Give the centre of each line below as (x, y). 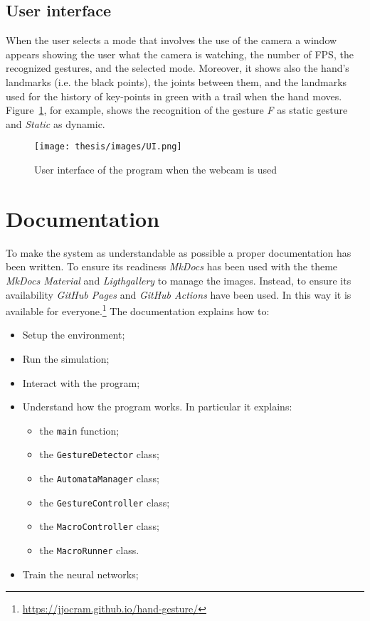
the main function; (79, 430)
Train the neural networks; (80, 574)
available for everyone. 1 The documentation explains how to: (138, 310)
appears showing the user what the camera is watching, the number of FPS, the (180, 54)
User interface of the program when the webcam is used (156, 170)
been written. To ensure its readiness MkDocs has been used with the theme (172, 266)
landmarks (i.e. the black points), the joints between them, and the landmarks (176, 81)
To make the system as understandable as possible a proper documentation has (179, 252)
